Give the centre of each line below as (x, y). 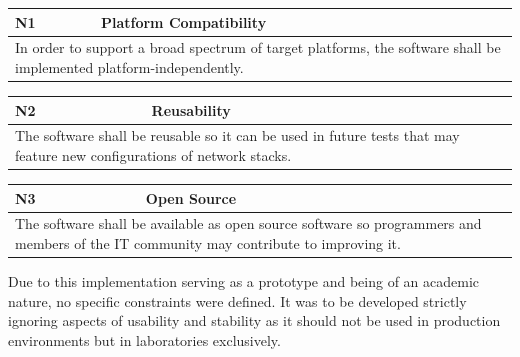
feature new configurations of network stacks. (153, 154)
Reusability (191, 109)
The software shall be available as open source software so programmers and (248, 223)
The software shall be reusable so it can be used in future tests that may (237, 135)
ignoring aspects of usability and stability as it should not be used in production (254, 320)
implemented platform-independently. (129, 66)
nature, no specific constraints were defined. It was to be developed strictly (237, 300)
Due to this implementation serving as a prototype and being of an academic (244, 281)
